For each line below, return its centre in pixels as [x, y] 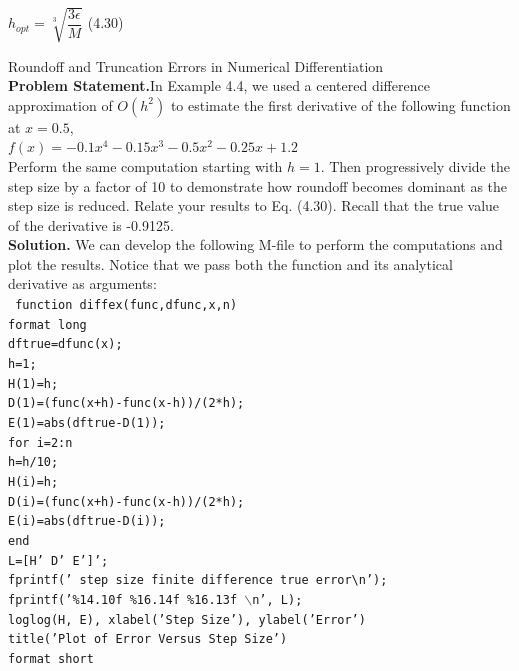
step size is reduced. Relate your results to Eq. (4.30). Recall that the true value [254, 205]
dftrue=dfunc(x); [65, 344]
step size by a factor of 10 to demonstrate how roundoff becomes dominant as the [257, 185]
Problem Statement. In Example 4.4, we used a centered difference [219, 85]
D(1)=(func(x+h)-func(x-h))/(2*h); [126, 403]
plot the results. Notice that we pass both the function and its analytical [230, 263]
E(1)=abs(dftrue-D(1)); [87, 423]
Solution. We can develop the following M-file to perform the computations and [255, 244]
